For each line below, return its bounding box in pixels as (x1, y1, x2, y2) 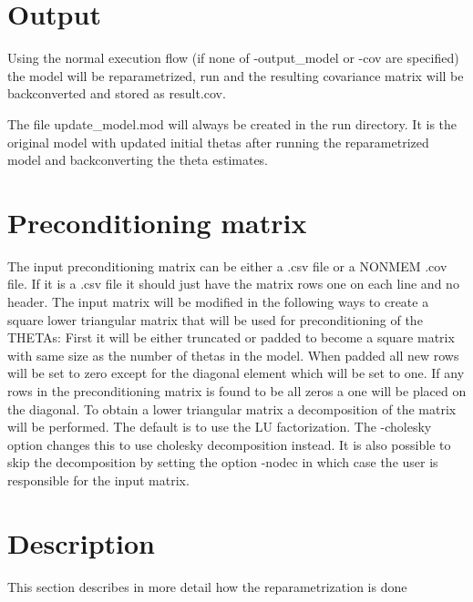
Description (7, 524, 156, 561)
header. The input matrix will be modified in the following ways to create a (7, 292, 429, 311)
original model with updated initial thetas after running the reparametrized (7, 132, 429, 151)
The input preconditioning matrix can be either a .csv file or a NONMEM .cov (7, 256, 447, 275)
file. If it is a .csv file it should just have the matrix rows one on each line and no (7, 274, 459, 293)
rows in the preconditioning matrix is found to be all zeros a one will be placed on (7, 381, 467, 400)
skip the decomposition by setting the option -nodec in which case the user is (7, 453, 438, 472)
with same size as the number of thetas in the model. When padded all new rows (7, 345, 459, 364)
